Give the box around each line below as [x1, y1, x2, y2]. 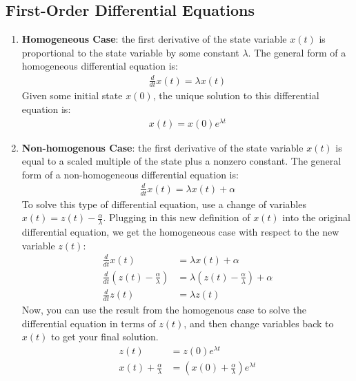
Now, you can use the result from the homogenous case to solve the [21, 302, 307, 317]
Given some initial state [21, 88, 123, 103]
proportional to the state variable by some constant [21, 45, 239, 59]
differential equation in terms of [21, 316, 156, 330]
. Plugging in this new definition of [103, 210, 250, 225]
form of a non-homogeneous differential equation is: [21, 167, 239, 181]
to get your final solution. [51, 329, 159, 344]
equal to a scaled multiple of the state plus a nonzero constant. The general [21, 154, 342, 168]
